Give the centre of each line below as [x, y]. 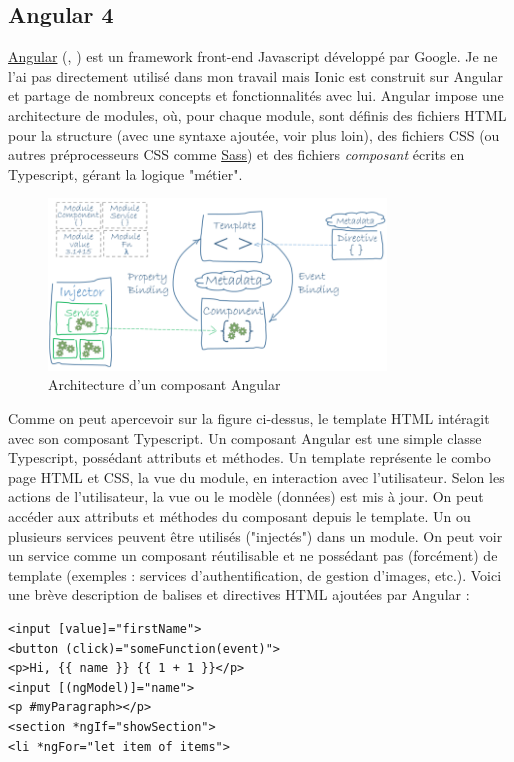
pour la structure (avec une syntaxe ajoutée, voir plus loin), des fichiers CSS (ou [254, 134]
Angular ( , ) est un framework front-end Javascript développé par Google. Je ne [253, 56]
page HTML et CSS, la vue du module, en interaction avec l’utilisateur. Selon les [256, 476]
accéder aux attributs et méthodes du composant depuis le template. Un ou [239, 516]
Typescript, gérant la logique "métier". [125, 173]
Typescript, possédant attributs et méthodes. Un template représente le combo [249, 457]
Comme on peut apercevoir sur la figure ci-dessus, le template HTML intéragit [249, 418]
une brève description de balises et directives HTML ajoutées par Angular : [239, 594]
